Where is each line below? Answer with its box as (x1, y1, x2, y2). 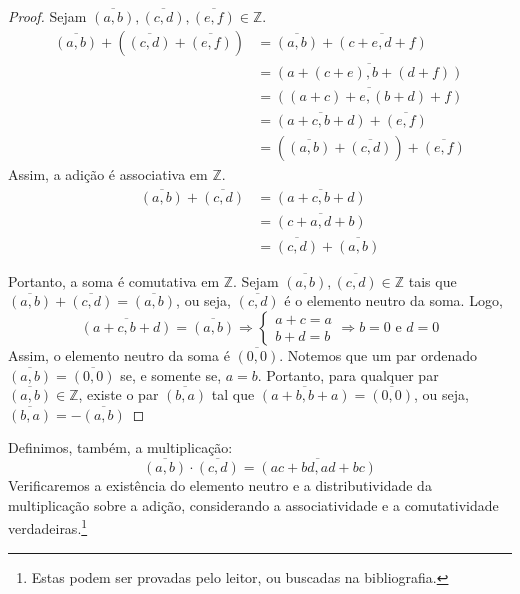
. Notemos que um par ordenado (279, 344, 477, 365)
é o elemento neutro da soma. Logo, (284, 290, 503, 311)
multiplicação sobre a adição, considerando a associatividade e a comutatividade (8, 494, 499, 515)
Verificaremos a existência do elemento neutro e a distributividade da (8, 475, 432, 496)
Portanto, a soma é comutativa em (8, 270, 220, 291)
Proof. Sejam (8, 6, 87, 26)
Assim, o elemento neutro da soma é (8, 344, 230, 365)
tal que (211, 384, 255, 405)
